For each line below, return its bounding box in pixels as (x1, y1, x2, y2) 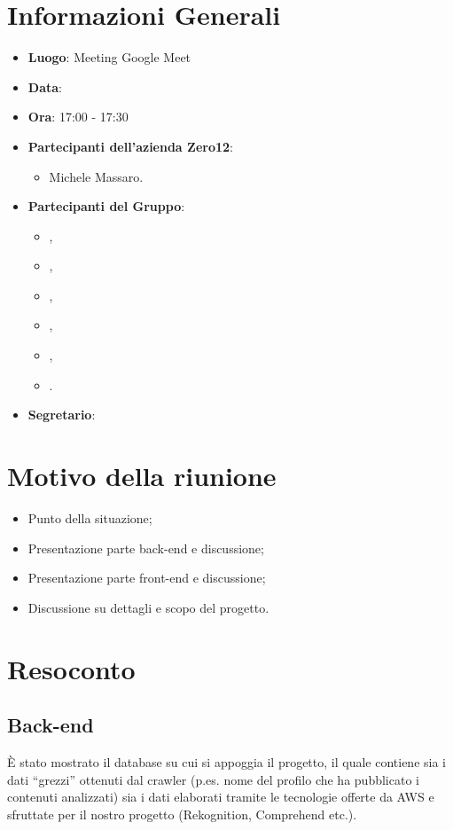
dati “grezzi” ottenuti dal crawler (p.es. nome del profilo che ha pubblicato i (7, 770, 419, 788)
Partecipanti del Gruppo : (27, 197, 185, 215)
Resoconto (7, 650, 136, 686)
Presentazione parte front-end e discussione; (27, 568, 266, 587)
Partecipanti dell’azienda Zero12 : (27, 137, 233, 155)
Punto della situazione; (27, 508, 152, 527)
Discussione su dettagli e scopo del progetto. (27, 598, 269, 616)
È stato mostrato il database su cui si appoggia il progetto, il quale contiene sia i (7, 752, 446, 771)
